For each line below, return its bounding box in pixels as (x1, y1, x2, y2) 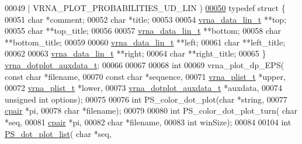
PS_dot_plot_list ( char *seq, (5, 127, 112, 139)
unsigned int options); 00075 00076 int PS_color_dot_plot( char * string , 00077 (5, 93, 287, 105)
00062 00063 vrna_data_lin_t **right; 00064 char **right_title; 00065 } (5, 47, 266, 59)
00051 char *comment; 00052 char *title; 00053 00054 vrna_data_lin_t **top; (5, 13, 287, 25)
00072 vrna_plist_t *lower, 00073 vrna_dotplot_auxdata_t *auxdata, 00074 (5, 82, 283, 94)
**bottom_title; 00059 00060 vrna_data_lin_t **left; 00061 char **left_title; (5, 36, 286, 48)
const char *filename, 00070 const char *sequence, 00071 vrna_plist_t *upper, (5, 70, 286, 82)
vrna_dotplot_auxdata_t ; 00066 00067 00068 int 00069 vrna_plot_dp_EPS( (5, 58, 284, 71)
